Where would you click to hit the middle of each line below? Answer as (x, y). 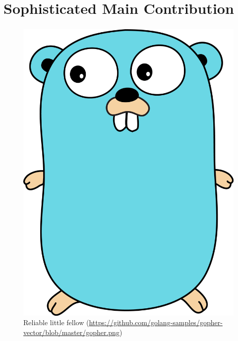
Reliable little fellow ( (56, 322)
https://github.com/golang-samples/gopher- (156, 322)
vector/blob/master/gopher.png (71, 332)
